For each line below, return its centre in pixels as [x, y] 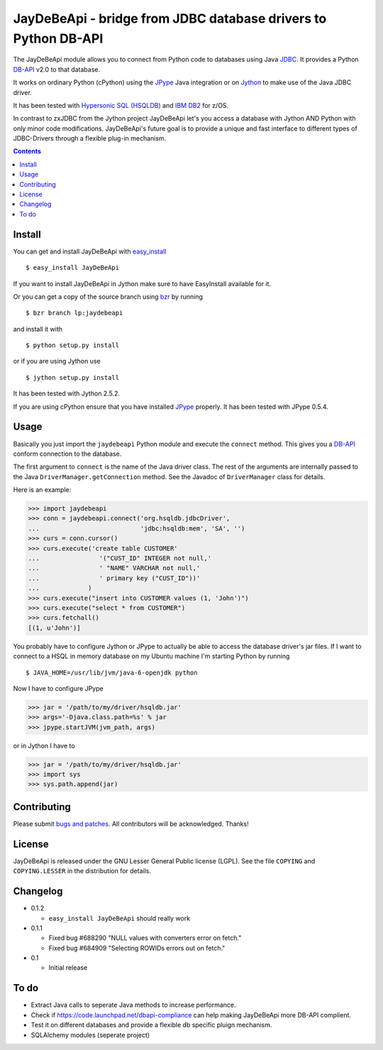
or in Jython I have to [44, 745]
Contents [27, 151]
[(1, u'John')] [54, 628]
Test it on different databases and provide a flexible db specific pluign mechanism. [151, 1025]
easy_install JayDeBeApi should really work [120, 918]
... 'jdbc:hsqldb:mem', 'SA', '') [137, 528]
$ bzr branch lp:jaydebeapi [74, 313]
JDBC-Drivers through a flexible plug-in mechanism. [90, 138]
